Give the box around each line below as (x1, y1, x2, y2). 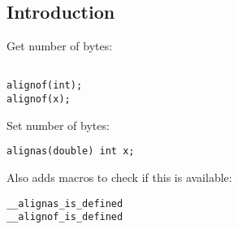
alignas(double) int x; (6, 145, 135, 158)
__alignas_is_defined (6, 197, 123, 210)
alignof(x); (6, 93, 71, 106)
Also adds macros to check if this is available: (6, 169, 232, 186)
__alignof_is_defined (6, 211, 123, 223)
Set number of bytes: (6, 116, 110, 133)
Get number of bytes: (6, 37, 113, 54)
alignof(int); (6, 80, 83, 92)
